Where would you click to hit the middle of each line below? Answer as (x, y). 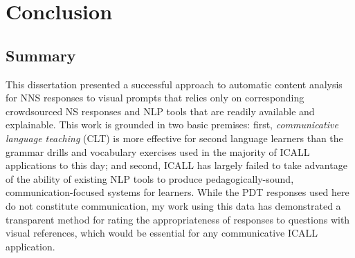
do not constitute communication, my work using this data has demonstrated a (173, 205)
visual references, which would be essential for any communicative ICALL (162, 233)
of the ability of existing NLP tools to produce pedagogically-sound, (150, 178)
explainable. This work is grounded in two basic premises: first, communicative (172, 125)
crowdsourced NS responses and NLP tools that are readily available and (160, 111)
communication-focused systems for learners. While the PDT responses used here (177, 192)
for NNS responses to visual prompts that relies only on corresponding (155, 98)
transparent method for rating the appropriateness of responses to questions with (178, 219)
